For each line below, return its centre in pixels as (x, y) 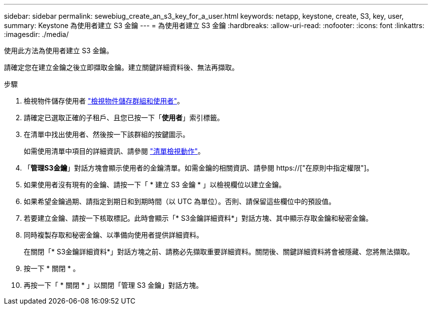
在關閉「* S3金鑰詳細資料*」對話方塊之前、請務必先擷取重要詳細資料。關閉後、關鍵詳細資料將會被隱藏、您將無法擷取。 (219, 252)
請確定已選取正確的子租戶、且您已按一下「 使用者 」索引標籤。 (124, 118)
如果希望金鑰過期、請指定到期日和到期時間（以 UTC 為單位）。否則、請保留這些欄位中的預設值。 (180, 201)
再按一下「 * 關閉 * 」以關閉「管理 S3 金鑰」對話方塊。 (113, 285)
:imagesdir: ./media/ (36, 34)
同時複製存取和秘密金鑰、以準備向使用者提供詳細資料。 (113, 235)
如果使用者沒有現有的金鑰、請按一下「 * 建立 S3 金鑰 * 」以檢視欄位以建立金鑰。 (155, 185)
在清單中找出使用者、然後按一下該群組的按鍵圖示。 (107, 134)
